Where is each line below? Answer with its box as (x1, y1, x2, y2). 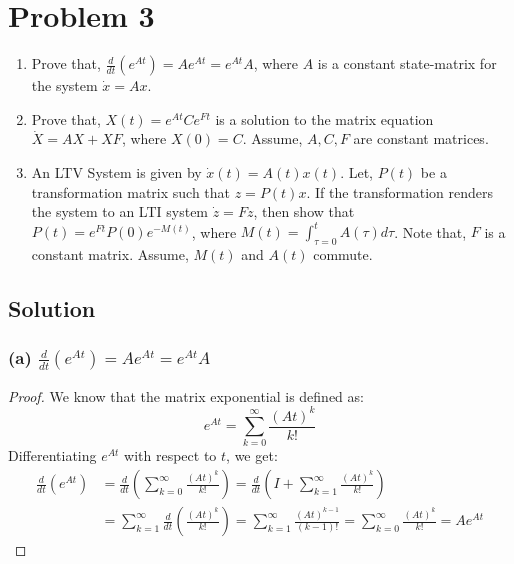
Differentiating (8, 445, 97, 466)
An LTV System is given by (31, 161, 202, 182)
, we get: (226, 445, 278, 466)
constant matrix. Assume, (31, 243, 189, 264)
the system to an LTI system (31, 201, 209, 222)
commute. (313, 243, 373, 264)
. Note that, (394, 221, 467, 242)
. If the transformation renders (306, 181, 494, 202)
